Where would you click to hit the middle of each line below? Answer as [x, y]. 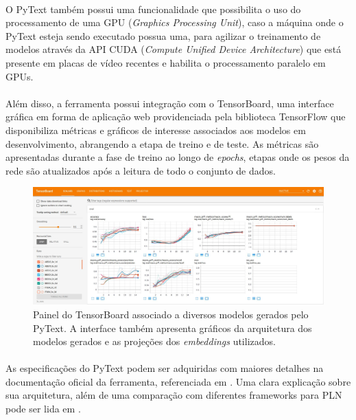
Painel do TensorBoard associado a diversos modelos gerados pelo [171, 314]
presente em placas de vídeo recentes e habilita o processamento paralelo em [166, 62]
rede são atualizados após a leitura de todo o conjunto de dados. [141, 170]
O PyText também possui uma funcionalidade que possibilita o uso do [153, 9]
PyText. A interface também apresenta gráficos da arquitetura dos [173, 328]
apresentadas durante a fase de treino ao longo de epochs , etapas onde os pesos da [178, 157]
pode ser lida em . [43, 409]
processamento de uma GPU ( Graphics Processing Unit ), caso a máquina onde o [175, 22]
